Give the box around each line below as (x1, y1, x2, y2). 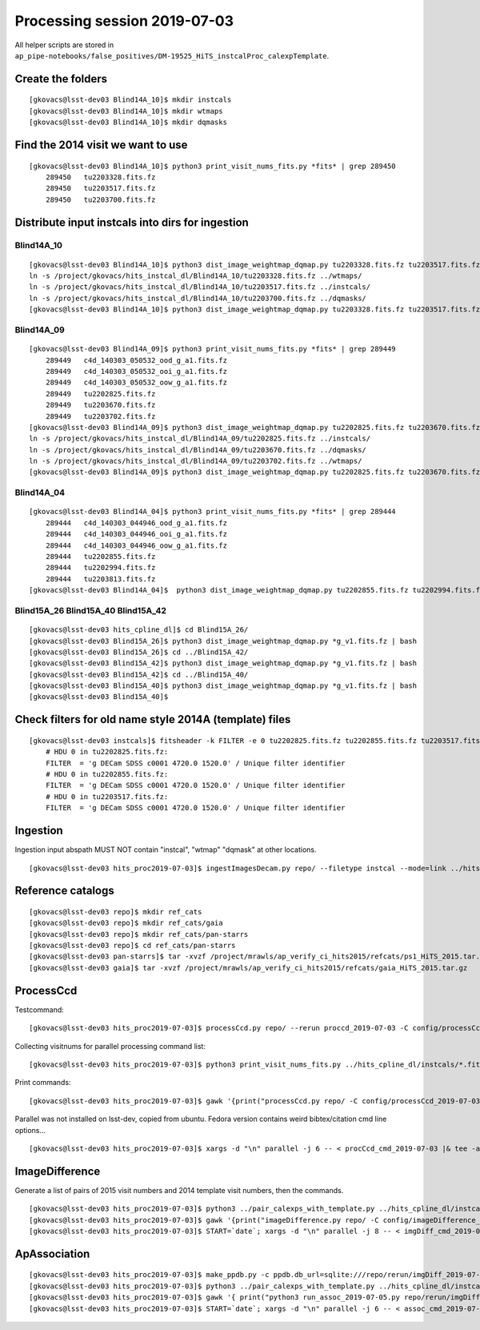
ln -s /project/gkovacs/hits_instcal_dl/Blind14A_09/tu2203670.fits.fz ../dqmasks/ (29, 445, 367, 454)
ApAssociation (14, 1247, 90, 1260)
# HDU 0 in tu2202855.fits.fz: (45, 769, 169, 779)
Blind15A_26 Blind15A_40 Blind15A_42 (14, 605, 167, 616)
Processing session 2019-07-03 (14, 12, 234, 30)
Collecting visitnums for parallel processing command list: (14, 1041, 206, 1051)
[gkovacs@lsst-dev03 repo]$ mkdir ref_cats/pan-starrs (29, 930, 249, 938)
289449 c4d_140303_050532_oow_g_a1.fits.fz (45, 378, 228, 388)
